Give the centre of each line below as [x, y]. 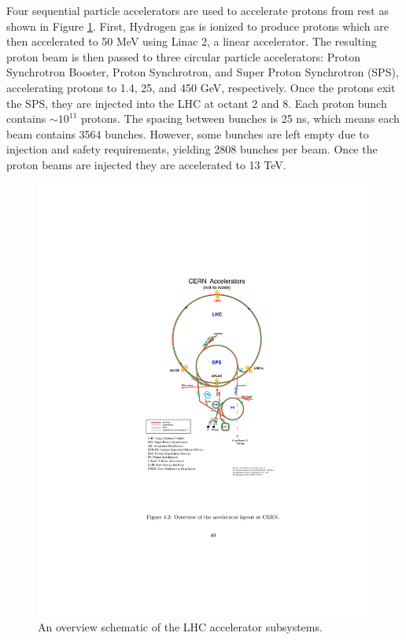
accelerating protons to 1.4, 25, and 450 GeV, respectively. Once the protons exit [201, 87]
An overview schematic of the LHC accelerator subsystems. [180, 627]
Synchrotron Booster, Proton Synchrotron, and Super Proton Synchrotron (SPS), [203, 72]
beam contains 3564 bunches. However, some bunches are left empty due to [188, 133]
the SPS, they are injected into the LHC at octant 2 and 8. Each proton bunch [197, 103]
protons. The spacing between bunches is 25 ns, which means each [240, 118]
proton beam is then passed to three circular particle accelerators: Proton [183, 56]
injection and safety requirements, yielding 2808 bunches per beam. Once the [192, 149]
